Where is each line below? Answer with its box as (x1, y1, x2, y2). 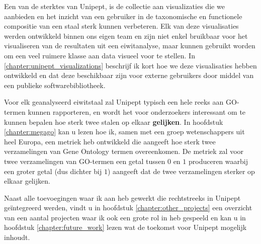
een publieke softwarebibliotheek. (4, 79, 106, 90)
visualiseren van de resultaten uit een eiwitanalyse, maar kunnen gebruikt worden (4, 40, 255, 51)
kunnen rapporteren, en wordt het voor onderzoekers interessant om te (28, 106, 246, 117)
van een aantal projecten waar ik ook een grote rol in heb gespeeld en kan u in (4, 212, 246, 222)
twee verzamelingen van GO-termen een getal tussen (4, 155, 165, 166)
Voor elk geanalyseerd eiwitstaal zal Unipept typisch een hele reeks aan (4, 97, 224, 107)
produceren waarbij (188, 155, 248, 166)
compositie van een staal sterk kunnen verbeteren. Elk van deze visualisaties (4, 21, 239, 31)
